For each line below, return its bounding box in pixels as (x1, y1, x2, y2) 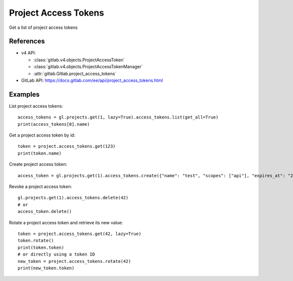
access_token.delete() (18, 209, 72, 214)
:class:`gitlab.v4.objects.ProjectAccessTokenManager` (33, 64, 143, 70)
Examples (9, 90, 40, 98)
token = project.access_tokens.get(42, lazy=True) (18, 231, 142, 236)
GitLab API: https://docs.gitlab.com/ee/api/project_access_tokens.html (21, 77, 163, 83)
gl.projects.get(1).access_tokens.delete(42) (18, 195, 129, 201)
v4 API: (21, 50, 36, 56)
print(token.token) (18, 245, 64, 250)
